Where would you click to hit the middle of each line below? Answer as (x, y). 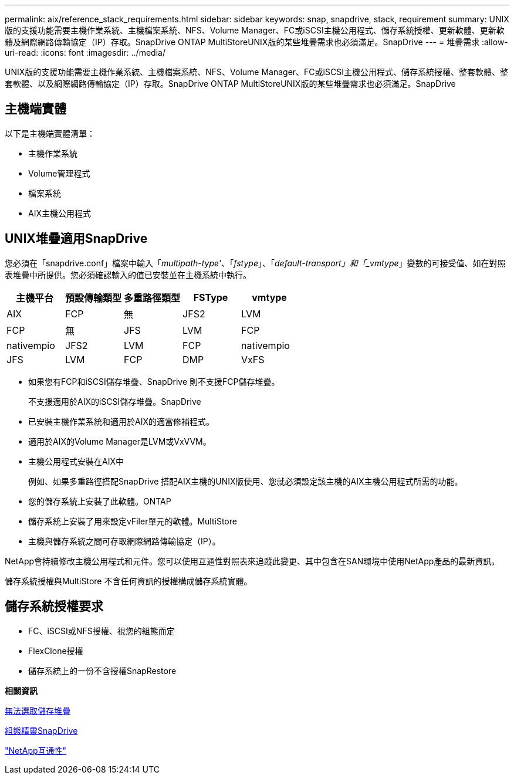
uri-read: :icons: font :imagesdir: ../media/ (85, 53)
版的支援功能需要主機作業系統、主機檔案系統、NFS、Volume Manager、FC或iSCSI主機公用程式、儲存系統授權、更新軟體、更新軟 (255, 30)
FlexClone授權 (56, 651)
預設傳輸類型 (94, 298)
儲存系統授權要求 (54, 607)
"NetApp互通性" (36, 750)
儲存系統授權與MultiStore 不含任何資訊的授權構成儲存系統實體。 (128, 581)
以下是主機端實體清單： (50, 133)
